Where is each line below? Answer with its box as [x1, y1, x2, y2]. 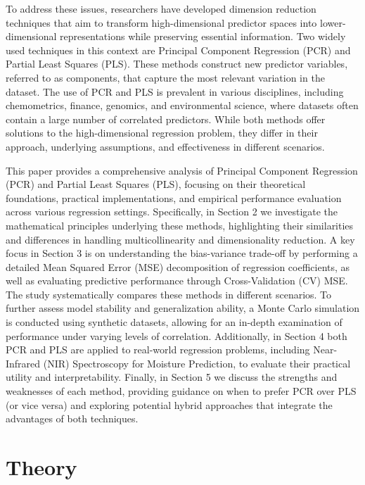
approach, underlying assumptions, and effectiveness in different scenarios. [6, 139, 325, 153]
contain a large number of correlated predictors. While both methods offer [6, 111, 326, 126]
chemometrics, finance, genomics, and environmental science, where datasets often [6, 98, 359, 113]
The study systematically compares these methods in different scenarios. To [6, 286, 332, 301]
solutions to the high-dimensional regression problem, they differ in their [6, 125, 318, 140]
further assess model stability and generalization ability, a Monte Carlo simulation [6, 301, 360, 315]
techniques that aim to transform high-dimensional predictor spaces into [6, 15, 317, 30]
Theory [6, 453, 77, 481]
